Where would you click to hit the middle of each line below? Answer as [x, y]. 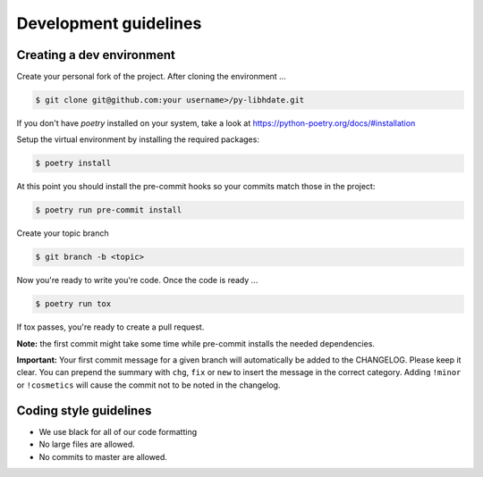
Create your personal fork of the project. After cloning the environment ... [151, 77]
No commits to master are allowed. [103, 456]
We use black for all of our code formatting [118, 431]
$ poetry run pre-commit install [109, 210]
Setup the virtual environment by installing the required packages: [138, 139]
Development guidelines [109, 23]
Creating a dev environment [96, 55]
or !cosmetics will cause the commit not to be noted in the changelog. [148, 385]
